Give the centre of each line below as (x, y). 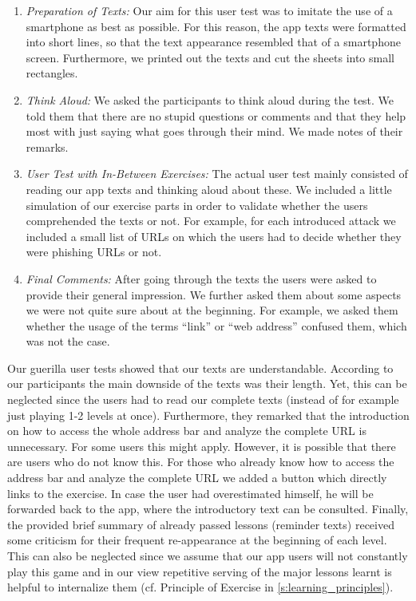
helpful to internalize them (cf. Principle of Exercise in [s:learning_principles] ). (200, 587)
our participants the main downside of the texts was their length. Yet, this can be (207, 384)
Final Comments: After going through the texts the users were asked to (201, 278)
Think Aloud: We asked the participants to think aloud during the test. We (210, 99)
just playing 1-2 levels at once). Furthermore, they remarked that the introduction (208, 415)
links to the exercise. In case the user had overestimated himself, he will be (190, 493)
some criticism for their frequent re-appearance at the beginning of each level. (197, 540)
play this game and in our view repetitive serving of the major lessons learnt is (200, 571)
